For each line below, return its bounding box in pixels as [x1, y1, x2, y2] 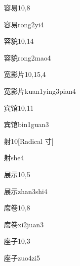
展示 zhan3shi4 [4, 186, 47, 196]
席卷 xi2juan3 [4, 219, 44, 229]
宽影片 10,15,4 [4, 69, 46, 79]
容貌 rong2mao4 [4, 52, 51, 63]
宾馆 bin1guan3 [4, 119, 49, 130]
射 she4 [4, 152, 24, 163]
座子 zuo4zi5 [4, 252, 40, 263]
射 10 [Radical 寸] [4, 135, 54, 146]
